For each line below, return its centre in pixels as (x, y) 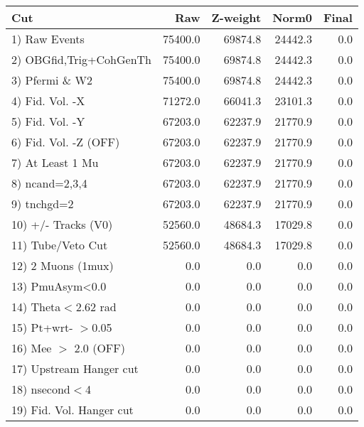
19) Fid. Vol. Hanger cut (73, 410)
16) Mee (32, 348)
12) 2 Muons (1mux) (63, 265)
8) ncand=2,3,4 (49, 183)
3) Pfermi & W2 (52, 80)
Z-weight (236, 17)
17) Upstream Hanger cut (75, 368)
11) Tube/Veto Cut (60, 245)
